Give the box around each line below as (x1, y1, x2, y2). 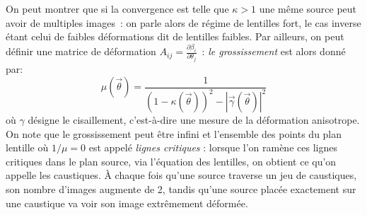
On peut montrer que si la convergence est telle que (6, 1, 229, 16)
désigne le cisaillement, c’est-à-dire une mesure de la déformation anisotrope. (28, 112, 360, 127)
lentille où (6, 140, 49, 155)
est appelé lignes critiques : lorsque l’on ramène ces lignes (88, 140, 337, 155)
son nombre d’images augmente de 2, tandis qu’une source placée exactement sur (6, 181, 356, 196)
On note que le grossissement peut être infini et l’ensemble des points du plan (6, 126, 342, 141)
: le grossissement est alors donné (202, 44, 346, 59)
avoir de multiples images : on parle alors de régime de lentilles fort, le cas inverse (6, 15, 361, 30)
